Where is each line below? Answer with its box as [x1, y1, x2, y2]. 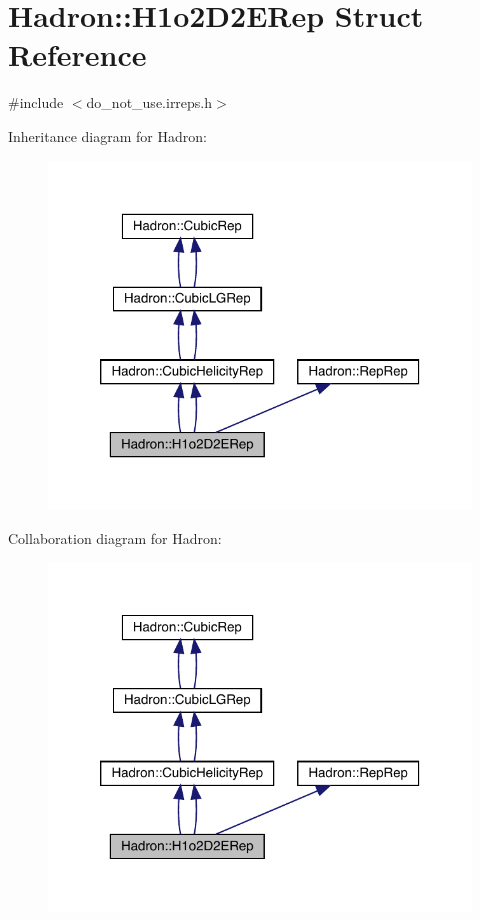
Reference [8, 34, 147, 75]
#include [8, 92, 64, 113]
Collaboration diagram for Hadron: [8, 527, 222, 548]
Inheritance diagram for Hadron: [8, 125, 207, 146]
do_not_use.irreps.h [86, 92, 213, 113]
